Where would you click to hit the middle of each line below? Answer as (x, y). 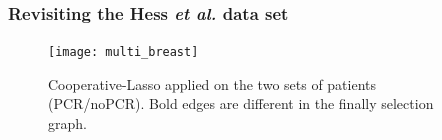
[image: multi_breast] (123, 52)
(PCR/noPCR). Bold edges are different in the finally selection (241, 103)
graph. (67, 123)
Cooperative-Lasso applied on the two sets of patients (212, 83)
